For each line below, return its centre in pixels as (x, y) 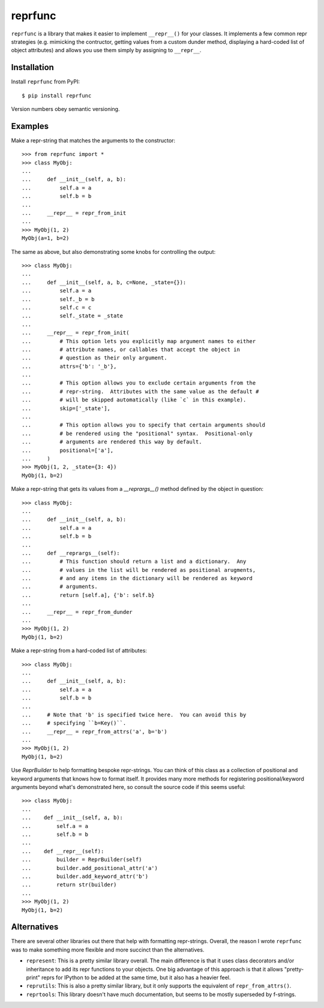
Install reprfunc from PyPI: (46, 82)
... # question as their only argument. (94, 358)
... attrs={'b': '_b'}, (69, 366)
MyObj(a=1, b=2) (46, 238)
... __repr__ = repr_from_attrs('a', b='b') (94, 731)
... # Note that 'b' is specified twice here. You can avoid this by (134, 715)
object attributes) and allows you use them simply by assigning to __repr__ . (106, 50)
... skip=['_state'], (66, 408)
